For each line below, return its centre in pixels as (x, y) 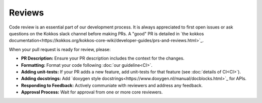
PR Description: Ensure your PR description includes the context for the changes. (103, 59)
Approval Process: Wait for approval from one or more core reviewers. (92, 92)
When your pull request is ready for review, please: (60, 49)
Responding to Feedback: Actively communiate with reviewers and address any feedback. (112, 85)
